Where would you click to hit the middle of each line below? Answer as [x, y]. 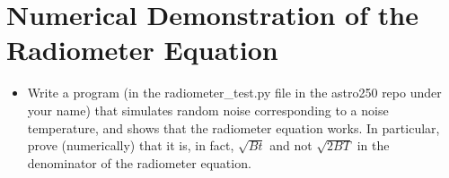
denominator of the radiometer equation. [139, 162]
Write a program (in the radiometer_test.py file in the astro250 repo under [234, 93]
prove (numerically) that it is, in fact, [131, 145]
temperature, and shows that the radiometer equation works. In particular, [233, 127]
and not [291, 145]
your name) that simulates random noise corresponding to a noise [208, 110]
